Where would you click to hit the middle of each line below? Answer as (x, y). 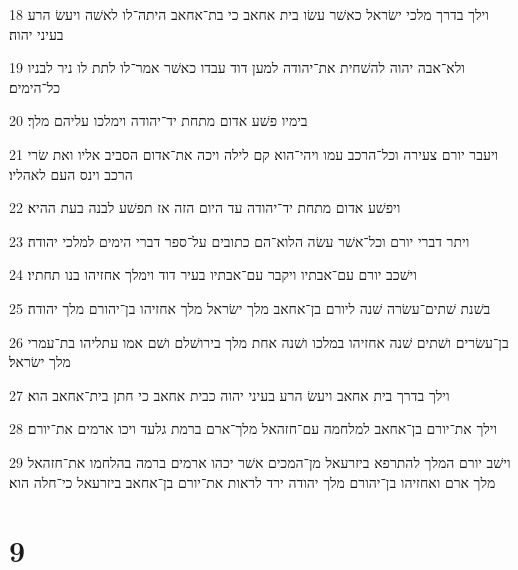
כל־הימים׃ (35, 86)
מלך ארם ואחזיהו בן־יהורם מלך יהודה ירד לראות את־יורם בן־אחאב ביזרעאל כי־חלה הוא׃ (252, 481)
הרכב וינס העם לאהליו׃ (71, 173)
